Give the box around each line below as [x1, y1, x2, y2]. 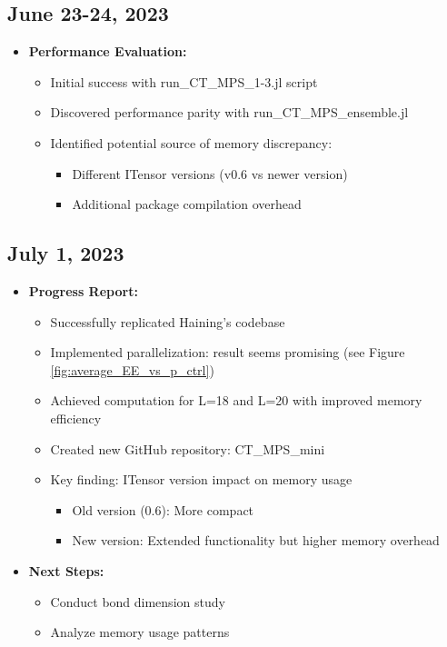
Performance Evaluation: [28, 42, 187, 61]
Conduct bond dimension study [50, 592, 225, 611]
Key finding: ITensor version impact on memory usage [50, 470, 353, 489]
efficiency [50, 408, 102, 427]
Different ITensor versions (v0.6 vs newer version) [72, 164, 348, 183]
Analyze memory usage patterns [50, 622, 230, 642]
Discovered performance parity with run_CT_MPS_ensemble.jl [50, 103, 409, 122]
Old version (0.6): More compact [72, 500, 254, 519]
